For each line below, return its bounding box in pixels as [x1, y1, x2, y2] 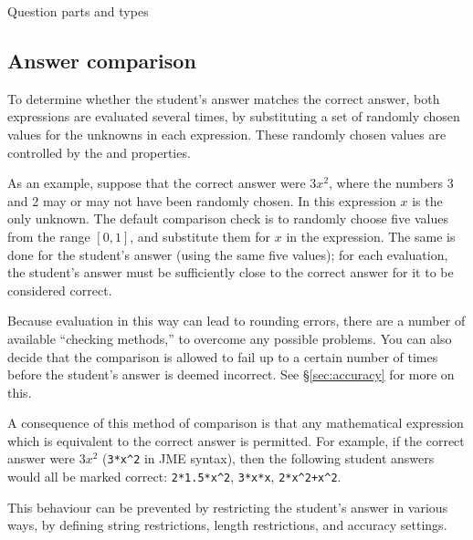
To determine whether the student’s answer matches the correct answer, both [7, 88, 440, 108]
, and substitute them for [130, 226, 271, 245]
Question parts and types [7, 2, 149, 20]
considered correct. [7, 280, 112, 299]
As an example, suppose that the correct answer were [7, 173, 306, 192]
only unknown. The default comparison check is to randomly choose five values [7, 209, 448, 228]
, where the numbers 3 [329, 173, 454, 192]
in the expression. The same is [286, 226, 456, 245]
